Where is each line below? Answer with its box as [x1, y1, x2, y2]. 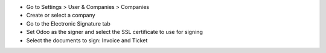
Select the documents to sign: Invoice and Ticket [26, 36, 148, 44]
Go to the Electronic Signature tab [26, 20, 111, 27]
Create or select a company [26, 12, 96, 19]
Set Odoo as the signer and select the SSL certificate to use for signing [26, 29, 203, 36]
